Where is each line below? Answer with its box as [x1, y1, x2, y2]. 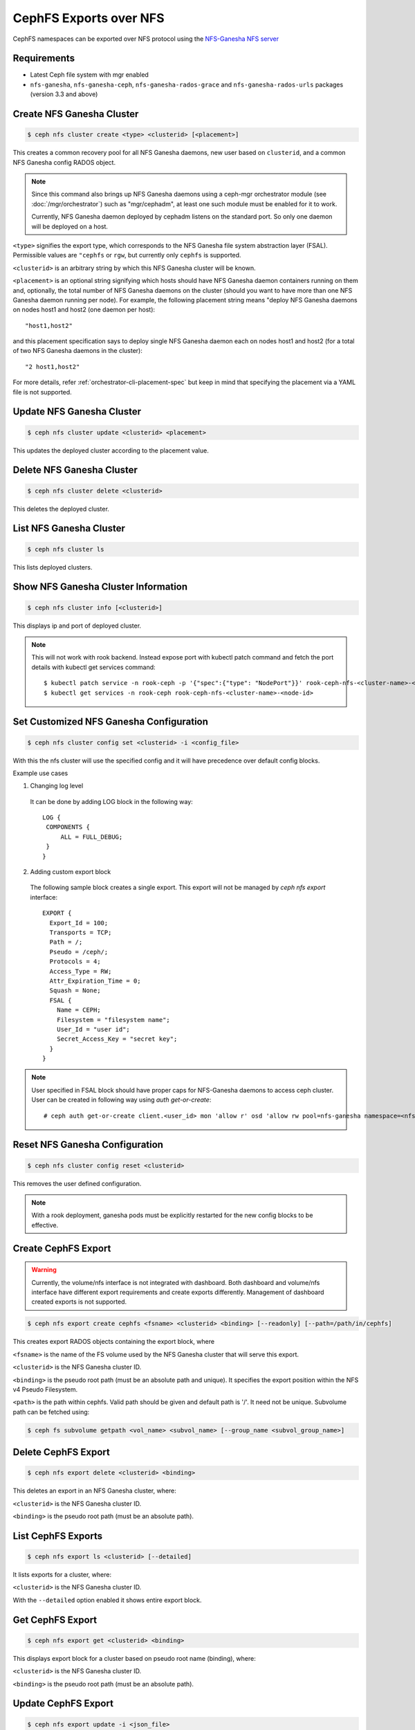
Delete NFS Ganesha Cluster [12, 464, 138, 476]
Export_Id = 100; [49, 919, 109, 927]
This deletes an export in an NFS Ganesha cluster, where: [12, 1486, 176, 1495]
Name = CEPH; [56, 1006, 101, 1014]
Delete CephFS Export [12, 1446, 110, 1458]
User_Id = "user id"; [56, 1025, 131, 1033]
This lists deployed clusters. [12, 563, 93, 571]
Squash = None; [49, 987, 101, 994]
